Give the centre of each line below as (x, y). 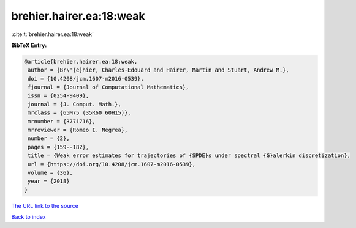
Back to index (28, 217)
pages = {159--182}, (59, 147)
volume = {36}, (51, 173)
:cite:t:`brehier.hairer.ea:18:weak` (53, 34)
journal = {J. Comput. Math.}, (75, 104)
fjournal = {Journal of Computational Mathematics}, (108, 87)
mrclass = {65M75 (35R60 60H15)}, (79, 113)
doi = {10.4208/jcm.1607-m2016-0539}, (86, 79)
